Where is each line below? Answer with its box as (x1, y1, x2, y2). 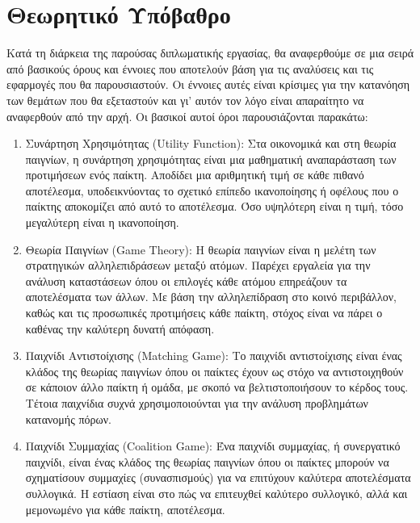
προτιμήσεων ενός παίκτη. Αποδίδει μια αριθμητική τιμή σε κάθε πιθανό (25, 166, 364, 183)
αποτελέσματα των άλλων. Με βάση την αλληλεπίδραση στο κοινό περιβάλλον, (25, 288, 397, 305)
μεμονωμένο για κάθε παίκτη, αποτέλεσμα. (25, 500, 225, 517)
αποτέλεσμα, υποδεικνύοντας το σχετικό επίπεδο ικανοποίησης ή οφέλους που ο (25, 182, 399, 199)
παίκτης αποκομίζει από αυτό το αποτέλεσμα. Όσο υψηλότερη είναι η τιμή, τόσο (25, 198, 404, 215)
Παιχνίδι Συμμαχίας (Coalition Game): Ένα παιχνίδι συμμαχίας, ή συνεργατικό (25, 437, 401, 454)
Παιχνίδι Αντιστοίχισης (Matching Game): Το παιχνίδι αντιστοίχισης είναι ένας (25, 347, 402, 364)
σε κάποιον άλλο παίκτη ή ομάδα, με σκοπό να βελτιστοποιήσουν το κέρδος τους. (25, 379, 409, 395)
